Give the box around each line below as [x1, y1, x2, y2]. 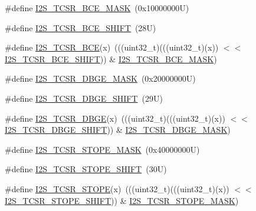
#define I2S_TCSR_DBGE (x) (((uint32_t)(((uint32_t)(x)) [5, 112, 225, 124]
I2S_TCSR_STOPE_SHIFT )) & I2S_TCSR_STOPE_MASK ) [5, 194, 239, 206]
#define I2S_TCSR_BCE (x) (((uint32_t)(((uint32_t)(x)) [5, 41, 219, 53]
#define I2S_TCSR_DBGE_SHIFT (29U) [5, 92, 163, 104]
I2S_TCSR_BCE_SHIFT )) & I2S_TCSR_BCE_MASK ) [5, 52, 217, 65]
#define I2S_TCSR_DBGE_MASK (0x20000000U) [5, 72, 196, 85]
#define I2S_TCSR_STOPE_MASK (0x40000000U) [5, 143, 200, 155]
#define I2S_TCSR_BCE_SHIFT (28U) [5, 21, 156, 34]
